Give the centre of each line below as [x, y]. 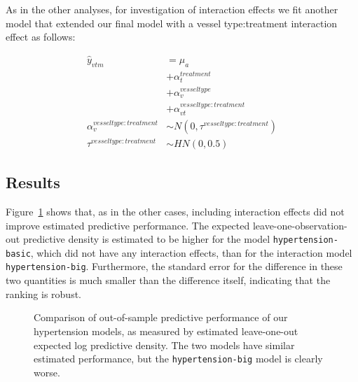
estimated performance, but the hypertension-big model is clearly [178, 359]
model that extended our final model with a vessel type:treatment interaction [172, 23]
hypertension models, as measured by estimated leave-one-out [166, 331]
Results [33, 182]
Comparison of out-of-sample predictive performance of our [161, 317]
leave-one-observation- [300, 225]
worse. [47, 372]
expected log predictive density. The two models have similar [164, 345]
